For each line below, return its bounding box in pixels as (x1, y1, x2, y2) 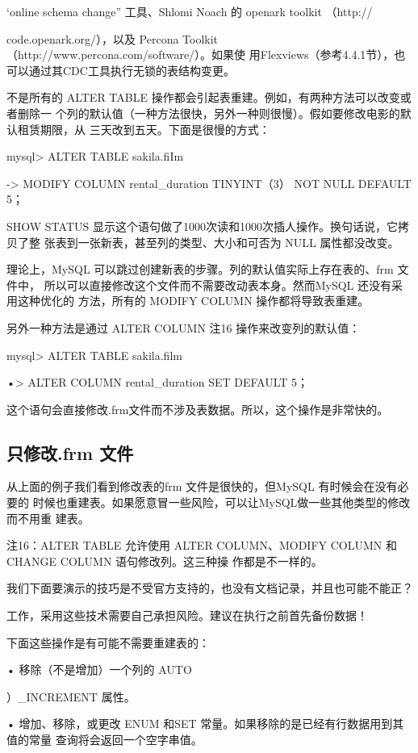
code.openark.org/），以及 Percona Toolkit (6, 30, 219, 47)
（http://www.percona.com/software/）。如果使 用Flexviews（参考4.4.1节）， (6, 46, 395, 63)
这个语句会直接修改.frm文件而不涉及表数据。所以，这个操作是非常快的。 (6, 400, 389, 417)
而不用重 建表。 (6, 509, 90, 526)
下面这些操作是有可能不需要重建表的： (6, 634, 210, 651)
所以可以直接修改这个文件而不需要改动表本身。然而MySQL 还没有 (44, 276, 391, 293)
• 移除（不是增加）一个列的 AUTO (6, 661, 192, 678)
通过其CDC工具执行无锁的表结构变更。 (28, 61, 235, 78)
